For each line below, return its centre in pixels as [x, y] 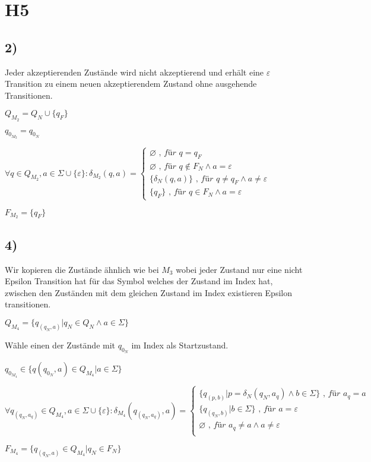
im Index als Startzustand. [180, 345]
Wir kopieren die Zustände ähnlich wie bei [82, 269]
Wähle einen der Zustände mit [60, 345]
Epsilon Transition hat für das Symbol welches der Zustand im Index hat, [139, 281]
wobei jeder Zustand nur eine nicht [239, 269]
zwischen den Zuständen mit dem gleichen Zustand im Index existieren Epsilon [148, 292]
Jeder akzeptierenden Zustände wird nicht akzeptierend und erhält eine [134, 72]
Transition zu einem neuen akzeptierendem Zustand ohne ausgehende [131, 84]
